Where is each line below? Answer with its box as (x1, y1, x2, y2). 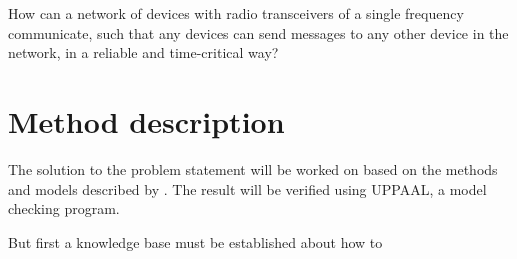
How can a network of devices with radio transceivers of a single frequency (8, 3, 464, 23)
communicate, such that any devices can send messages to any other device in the (8, 22, 509, 43)
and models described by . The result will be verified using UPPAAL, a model (8, 178, 487, 199)
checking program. (8, 198, 120, 219)
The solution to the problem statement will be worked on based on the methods (8, 158, 498, 179)
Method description (8, 100, 285, 141)
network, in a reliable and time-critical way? (8, 42, 279, 63)
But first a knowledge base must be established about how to (8, 231, 383, 252)
